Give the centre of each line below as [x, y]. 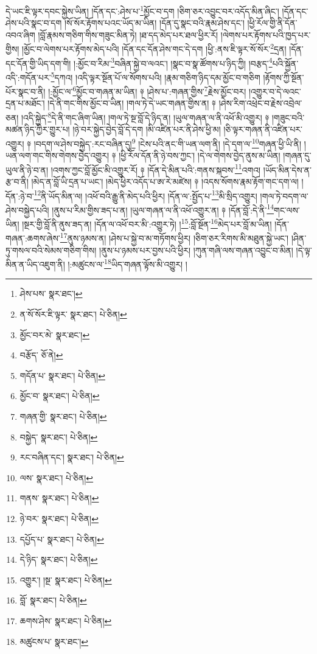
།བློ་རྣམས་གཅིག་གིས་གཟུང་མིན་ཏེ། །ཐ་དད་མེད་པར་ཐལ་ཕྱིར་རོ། [128, 34]
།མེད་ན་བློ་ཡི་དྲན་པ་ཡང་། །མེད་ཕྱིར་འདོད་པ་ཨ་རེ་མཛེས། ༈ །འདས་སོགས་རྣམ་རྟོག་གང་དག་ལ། [165, 181]
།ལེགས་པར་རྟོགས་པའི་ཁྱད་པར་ [266, 34]
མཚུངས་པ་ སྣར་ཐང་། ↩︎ [54, 641]
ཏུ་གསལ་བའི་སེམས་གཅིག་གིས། [51, 250]
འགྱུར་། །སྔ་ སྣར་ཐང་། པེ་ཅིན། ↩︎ [66, 579]
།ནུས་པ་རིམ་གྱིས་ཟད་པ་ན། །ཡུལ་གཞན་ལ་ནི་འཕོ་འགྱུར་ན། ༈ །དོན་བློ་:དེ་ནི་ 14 [163, 209]
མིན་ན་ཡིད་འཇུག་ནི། [35, 264]
